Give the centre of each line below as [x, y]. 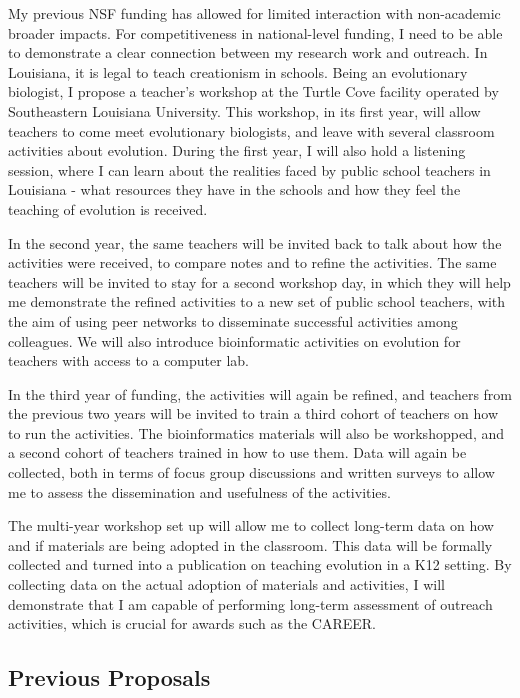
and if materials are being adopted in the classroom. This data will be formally [250, 544]
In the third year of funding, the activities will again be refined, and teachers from [260, 393]
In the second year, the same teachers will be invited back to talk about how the [255, 242]
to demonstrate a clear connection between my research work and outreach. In [248, 52]
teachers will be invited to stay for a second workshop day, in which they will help [259, 281]
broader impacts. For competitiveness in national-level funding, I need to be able [255, 32]
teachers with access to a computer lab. [128, 360]
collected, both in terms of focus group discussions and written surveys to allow [251, 472]
